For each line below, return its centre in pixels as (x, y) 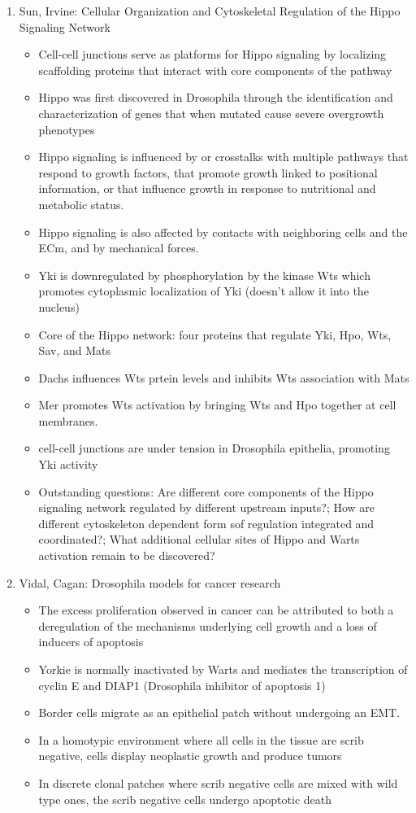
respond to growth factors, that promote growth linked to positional (208, 172)
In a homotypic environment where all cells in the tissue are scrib (201, 739)
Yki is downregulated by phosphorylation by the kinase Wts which (204, 275)
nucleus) (59, 306)
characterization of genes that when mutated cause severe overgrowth (211, 113)
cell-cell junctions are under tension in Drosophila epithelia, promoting (214, 448)
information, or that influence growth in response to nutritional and (207, 188)
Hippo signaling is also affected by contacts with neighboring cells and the (223, 232)
